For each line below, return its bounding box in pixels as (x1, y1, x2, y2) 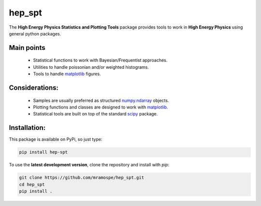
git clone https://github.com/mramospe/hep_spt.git (19, 175, 145, 180)
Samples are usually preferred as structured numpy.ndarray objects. (33, 97, 169, 103)
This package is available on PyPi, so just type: (9, 136, 102, 143)
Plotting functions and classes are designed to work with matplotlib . (33, 104, 169, 110)
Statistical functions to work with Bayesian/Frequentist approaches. (33, 57, 168, 63)
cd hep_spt (19, 182, 45, 187)
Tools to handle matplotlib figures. (33, 71, 101, 77)
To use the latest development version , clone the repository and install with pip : (9, 162, 169, 168)
